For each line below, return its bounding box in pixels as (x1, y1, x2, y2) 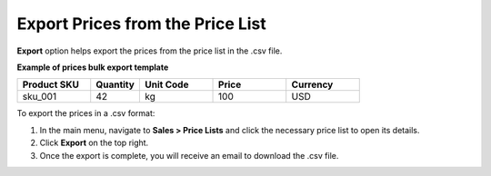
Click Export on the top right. (39, 137, 149, 149)
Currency (291, 78, 334, 91)
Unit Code (145, 78, 189, 91)
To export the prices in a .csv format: (16, 108, 155, 119)
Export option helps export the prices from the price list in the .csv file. (16, 45, 283, 56)
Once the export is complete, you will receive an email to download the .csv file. (39, 150, 339, 161)
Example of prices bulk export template (16, 62, 169, 73)
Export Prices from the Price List (16, 14, 267, 34)
